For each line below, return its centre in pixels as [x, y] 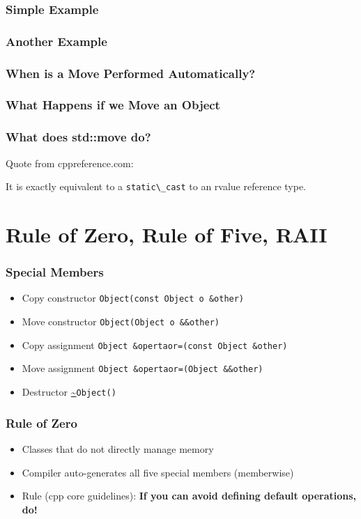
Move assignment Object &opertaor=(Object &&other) [143, 368]
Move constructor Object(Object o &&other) [121, 322]
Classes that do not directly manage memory [118, 448]
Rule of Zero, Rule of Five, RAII [167, 234]
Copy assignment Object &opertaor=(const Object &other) [155, 344]
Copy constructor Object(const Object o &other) [133, 298]
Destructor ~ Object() [69, 392]
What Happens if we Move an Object [113, 105]
